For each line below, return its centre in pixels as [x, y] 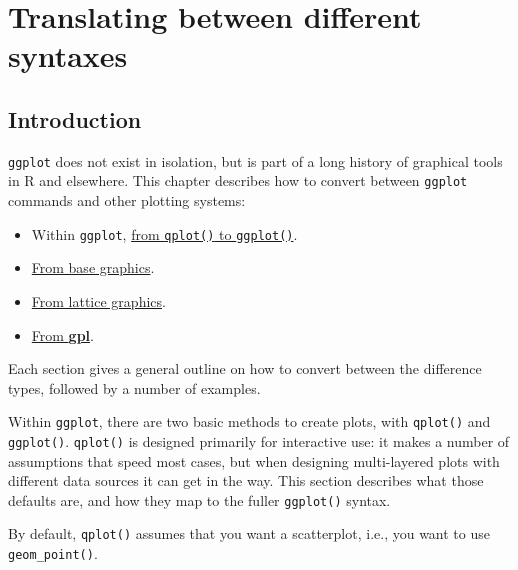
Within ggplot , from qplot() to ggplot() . [164, 233]
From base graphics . [93, 267]
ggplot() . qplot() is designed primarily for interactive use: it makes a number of [259, 440]
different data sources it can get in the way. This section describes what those [246, 480]
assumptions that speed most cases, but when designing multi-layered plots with [254, 460]
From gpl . [62, 334]
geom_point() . [53, 553]
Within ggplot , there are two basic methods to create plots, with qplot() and [249, 421]
